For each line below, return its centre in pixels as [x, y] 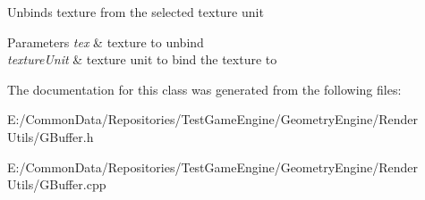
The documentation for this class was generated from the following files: [204, 89]
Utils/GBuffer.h [51, 136]
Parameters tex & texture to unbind [106, 42]
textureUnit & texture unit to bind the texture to [142, 59]
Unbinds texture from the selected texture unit [136, 12]
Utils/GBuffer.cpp [57, 184]
